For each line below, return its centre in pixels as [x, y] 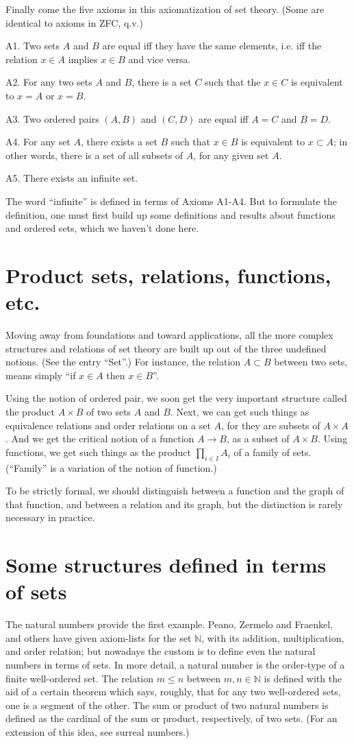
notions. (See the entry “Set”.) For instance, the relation [123, 362]
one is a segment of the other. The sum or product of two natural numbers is [167, 705]
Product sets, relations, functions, [168, 275]
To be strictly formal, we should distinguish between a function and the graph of [175, 491]
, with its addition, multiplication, [273, 637]
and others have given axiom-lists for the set [99, 637]
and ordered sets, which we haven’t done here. [102, 228]
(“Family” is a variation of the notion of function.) [111, 467]
